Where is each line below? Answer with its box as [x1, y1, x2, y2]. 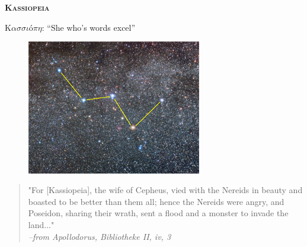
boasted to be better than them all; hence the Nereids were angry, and [28, 195, 284, 207]
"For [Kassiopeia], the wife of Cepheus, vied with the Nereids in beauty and [28, 184, 303, 196]
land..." [28, 219, 55, 231]
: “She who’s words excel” [41, 21, 136, 33]
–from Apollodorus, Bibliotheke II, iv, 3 [28, 230, 171, 242]
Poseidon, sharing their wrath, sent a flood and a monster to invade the [28, 207, 289, 219]
